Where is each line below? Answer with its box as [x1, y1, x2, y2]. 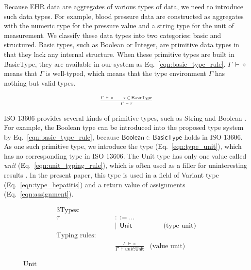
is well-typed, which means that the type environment [46, 68, 206, 78]
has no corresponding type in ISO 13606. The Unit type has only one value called [4, 150, 247, 161]
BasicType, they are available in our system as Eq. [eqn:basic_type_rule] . [4, 58, 226, 69]
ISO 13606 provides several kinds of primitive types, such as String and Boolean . [4, 112, 247, 123]
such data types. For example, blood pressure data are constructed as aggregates [4, 11, 244, 21]
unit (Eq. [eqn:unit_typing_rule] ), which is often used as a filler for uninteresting [4, 160, 248, 170]
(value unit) [150, 242, 185, 250]
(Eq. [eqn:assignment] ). [4, 189, 74, 199]
